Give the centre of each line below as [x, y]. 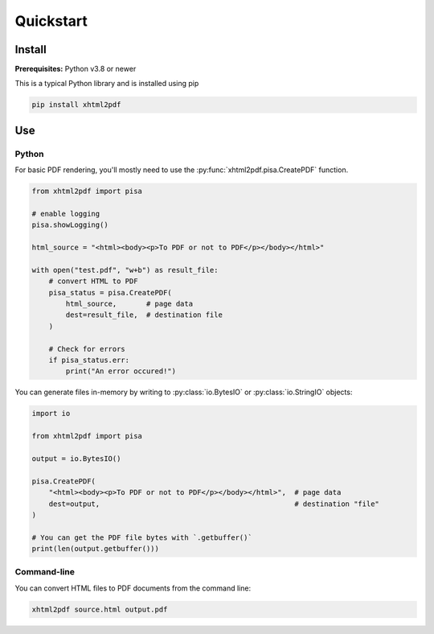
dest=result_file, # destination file [144, 315]
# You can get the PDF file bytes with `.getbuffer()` [142, 537]
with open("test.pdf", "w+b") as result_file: [125, 270]
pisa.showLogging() [70, 225]
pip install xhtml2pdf [76, 105]
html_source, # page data [129, 304]
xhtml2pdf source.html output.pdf [100, 609]
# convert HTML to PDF [93, 281]
